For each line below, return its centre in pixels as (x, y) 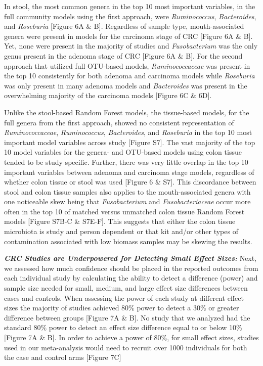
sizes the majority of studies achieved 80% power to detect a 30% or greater (122, 308)
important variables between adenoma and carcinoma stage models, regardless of (129, 172)
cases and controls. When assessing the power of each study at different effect (124, 298)
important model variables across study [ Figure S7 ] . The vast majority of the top (130, 142)
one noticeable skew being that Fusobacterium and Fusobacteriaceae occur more (127, 201)
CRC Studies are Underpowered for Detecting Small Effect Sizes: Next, (130, 258)
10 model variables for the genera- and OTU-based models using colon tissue (123, 152)
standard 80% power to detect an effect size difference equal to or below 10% (123, 327)
